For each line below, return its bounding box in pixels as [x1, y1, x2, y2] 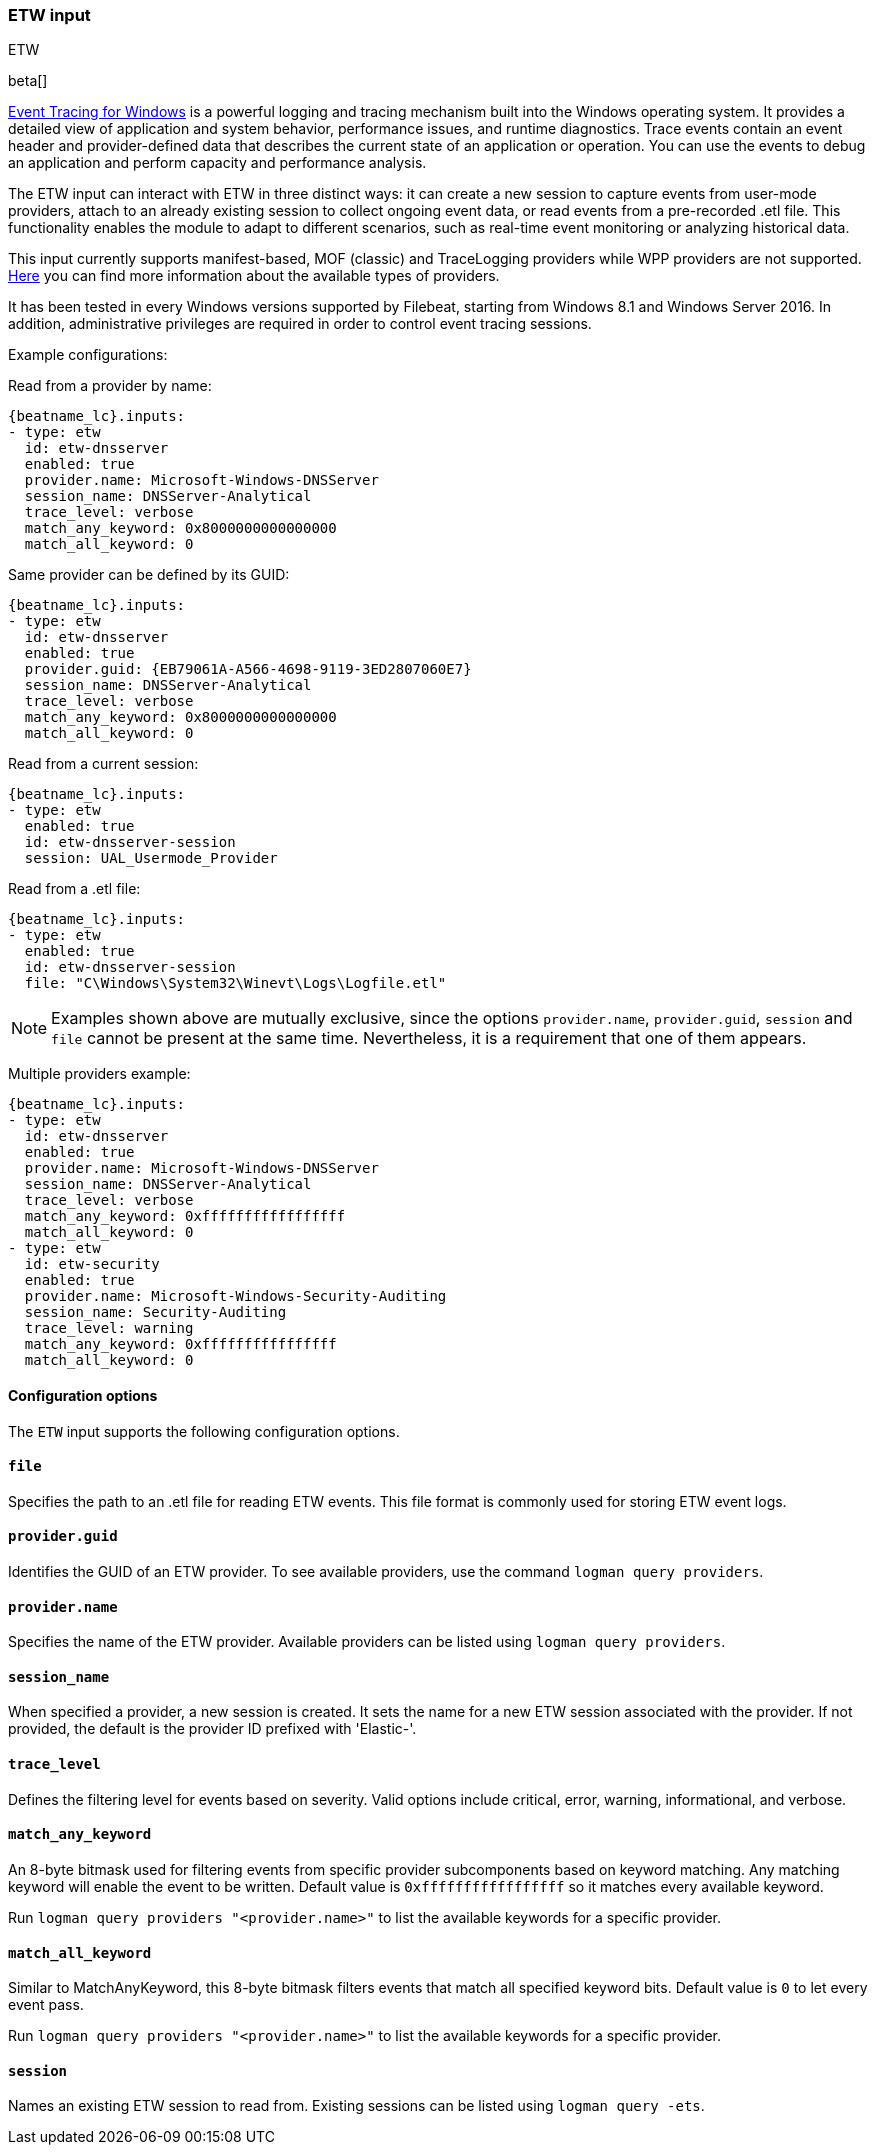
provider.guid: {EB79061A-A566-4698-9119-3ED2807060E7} [24, 661, 472, 678]
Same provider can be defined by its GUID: [8, 566, 290, 584]
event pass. [8, 1996, 84, 2014]
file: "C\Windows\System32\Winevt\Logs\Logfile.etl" [24, 975, 447, 992]
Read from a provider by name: [8, 377, 212, 395]
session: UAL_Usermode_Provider [24, 850, 278, 867]
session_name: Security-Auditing [24, 1304, 287, 1321]
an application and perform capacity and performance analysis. [8, 154, 427, 172]
